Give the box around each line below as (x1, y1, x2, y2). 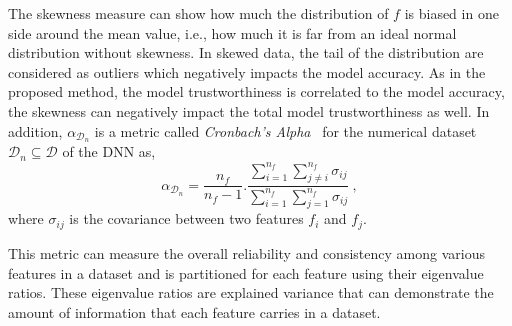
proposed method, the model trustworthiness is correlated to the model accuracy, (8, 81, 505, 102)
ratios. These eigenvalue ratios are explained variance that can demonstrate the (8, 282, 494, 303)
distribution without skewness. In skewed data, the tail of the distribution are (8, 42, 484, 63)
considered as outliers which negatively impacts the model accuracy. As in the (8, 61, 486, 82)
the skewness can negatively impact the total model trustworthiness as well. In (8, 100, 490, 121)
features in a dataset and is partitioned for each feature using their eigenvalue (8, 262, 484, 283)
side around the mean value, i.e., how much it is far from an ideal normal (8, 22, 457, 43)
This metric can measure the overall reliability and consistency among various (8, 242, 485, 263)
